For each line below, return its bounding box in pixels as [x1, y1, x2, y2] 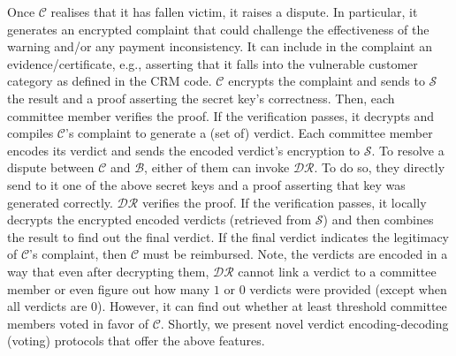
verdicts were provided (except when [249, 279, 447, 298]
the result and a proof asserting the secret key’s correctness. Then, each [7, 88, 395, 107]
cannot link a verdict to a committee [238, 261, 437, 280]
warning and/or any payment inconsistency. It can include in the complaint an [7, 37, 432, 56]
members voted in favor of [7, 314, 148, 332]
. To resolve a [371, 140, 445, 159]
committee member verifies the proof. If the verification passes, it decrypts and [7, 106, 435, 125]
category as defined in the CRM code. [7, 72, 212, 90]
